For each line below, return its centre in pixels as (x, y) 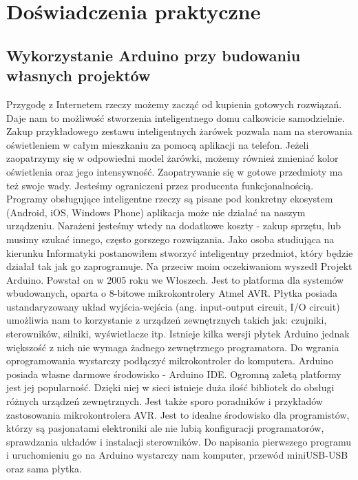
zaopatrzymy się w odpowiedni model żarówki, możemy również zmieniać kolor (172, 158)
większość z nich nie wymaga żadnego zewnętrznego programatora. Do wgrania (173, 347)
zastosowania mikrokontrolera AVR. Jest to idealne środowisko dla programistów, (178, 414)
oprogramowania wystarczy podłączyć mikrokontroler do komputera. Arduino (170, 361)
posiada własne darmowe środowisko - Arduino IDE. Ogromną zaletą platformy (174, 374)
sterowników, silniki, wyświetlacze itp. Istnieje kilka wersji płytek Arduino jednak (178, 334)
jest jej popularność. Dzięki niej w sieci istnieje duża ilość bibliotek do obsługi (170, 387)
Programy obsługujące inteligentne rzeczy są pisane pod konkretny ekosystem (170, 199)
